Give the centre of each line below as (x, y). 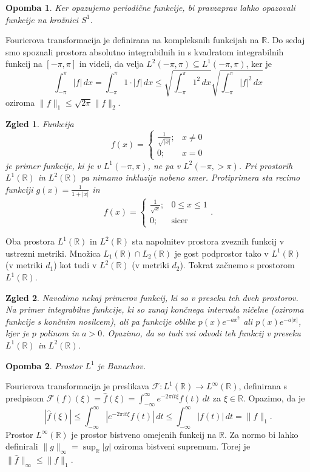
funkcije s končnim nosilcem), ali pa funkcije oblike (100, 321)
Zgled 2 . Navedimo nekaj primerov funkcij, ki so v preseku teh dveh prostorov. (152, 297)
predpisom (25, 397)
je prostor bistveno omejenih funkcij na (144, 434)
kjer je (17, 333)
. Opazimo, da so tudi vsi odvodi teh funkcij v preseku (201, 333)
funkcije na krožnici (42, 19)
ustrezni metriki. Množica (53, 253)
